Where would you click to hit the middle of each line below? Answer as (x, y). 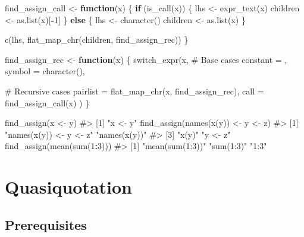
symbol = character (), (45, 71)
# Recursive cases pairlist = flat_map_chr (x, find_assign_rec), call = (134, 91)
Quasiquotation (68, 187)
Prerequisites (46, 224)
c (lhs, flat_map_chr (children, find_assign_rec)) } (97, 39)
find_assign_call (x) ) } (47, 102)
